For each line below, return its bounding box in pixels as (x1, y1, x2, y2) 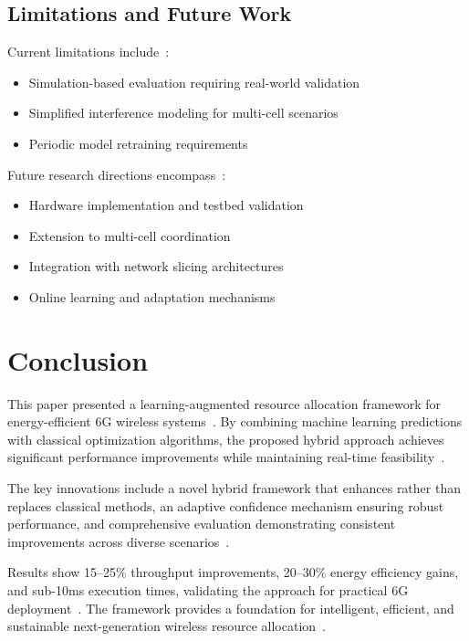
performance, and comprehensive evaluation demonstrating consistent (7, 514, 396, 533)
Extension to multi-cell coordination (28, 226, 231, 245)
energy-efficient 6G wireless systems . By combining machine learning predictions (7, 412, 463, 431)
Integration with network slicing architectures (28, 257, 284, 276)
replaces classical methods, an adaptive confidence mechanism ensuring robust (7, 496, 444, 515)
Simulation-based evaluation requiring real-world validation (28, 72, 360, 91)
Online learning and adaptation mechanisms (28, 287, 276, 306)
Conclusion (7, 341, 149, 378)
